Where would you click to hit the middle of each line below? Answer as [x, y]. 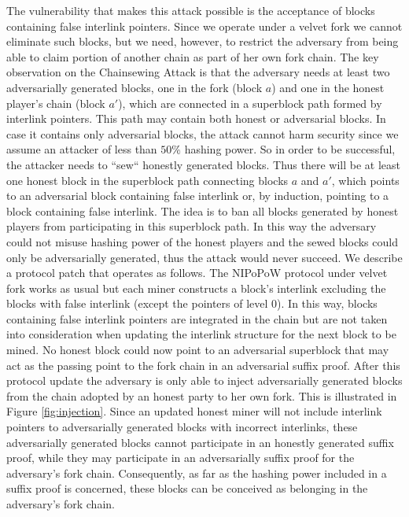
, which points [365, 180]
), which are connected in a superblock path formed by [250, 103]
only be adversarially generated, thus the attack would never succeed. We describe [204, 257]
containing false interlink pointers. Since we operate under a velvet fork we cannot [204, 26]
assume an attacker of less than [82, 149]
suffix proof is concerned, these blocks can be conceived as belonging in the [187, 488]
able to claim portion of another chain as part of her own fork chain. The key [193, 56]
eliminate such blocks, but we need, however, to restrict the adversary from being [203, 41]
